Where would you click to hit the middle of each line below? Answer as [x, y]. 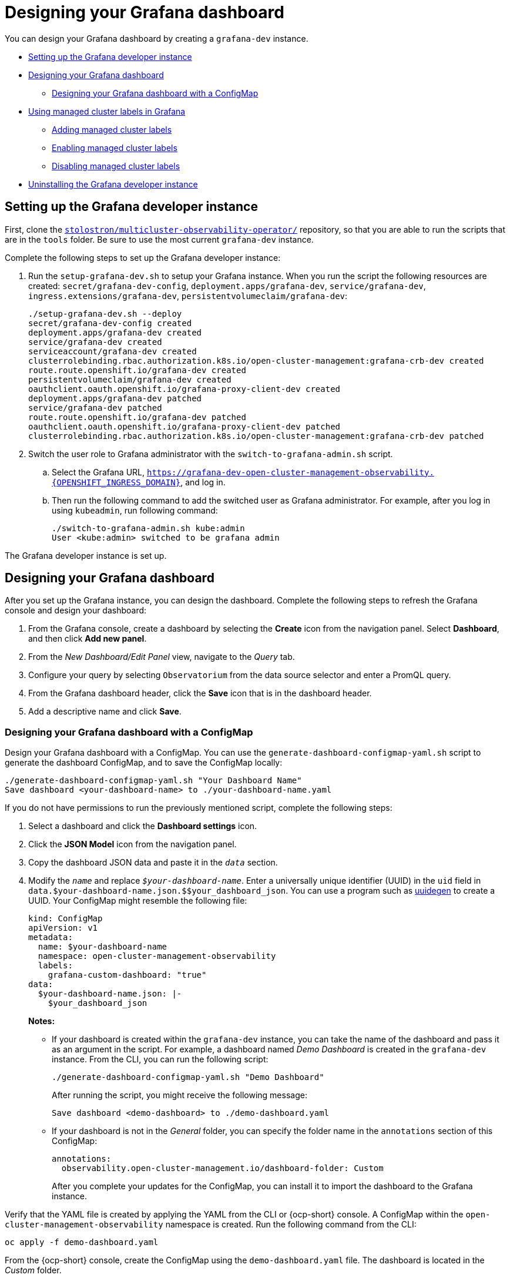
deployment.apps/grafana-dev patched [115, 398]
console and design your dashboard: [76, 611]
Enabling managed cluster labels [115, 147]
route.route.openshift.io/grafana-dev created [137, 370]
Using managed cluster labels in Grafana [107, 111]
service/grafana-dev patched [95, 407]
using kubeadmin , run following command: [135, 510]
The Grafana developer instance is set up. [86, 555]
